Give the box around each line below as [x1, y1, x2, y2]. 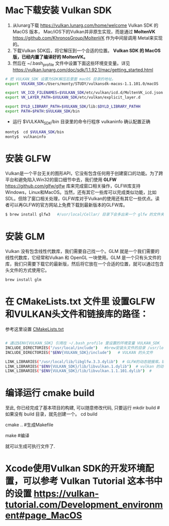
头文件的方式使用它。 [5, 267, 49, 273]
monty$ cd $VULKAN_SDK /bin [5, 129, 64, 134]
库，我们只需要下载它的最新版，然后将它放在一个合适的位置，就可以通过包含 [5, 261, 164, 267]
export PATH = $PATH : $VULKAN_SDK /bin [5, 109, 80, 114]
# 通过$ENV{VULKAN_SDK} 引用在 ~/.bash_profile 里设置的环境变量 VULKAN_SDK [5, 341, 160, 346]
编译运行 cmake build [5, 387, 95, 399]
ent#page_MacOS [5, 510, 82, 521]
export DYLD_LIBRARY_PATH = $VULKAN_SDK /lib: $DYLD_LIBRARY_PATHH [5, 104, 141, 109]
